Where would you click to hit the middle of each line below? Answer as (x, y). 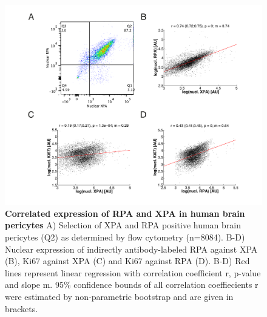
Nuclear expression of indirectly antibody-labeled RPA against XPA (131, 249)
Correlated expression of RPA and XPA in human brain (125, 213)
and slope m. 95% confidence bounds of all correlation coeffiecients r (132, 285)
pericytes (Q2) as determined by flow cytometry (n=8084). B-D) (125, 237)
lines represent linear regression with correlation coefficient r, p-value (133, 272)
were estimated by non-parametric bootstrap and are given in (119, 296)
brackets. (22, 308)
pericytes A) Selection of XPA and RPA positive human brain (123, 225)
